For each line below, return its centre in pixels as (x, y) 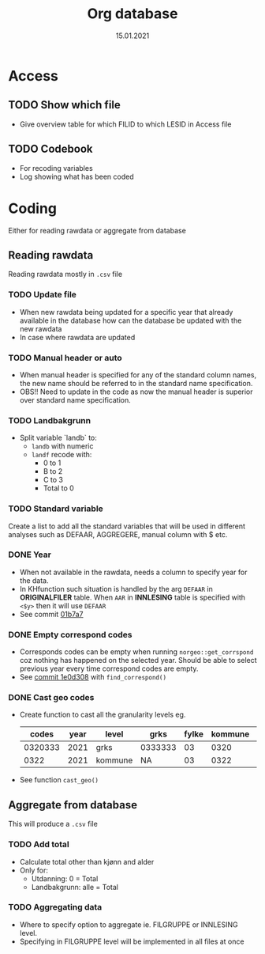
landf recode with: (62, 455)
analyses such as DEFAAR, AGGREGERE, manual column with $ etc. (118, 534)
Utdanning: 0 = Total (65, 878)
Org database (132, 14)
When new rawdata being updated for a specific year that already (126, 312)
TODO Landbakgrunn (50, 420)
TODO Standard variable (56, 509)
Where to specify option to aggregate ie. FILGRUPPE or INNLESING (129, 924)
